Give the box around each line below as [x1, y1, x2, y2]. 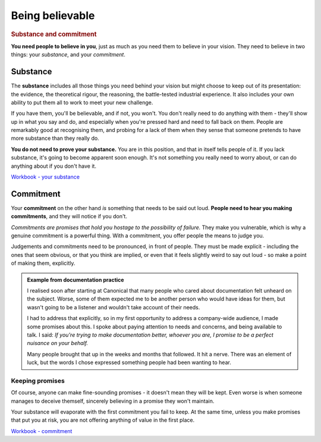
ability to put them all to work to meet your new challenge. [11, 99, 153, 106]
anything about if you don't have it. [11, 162, 96, 170]
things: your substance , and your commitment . [11, 51, 126, 58]
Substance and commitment [11, 30, 97, 38]
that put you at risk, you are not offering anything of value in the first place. [11, 416, 195, 424]
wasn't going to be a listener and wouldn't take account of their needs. [27, 303, 200, 311]
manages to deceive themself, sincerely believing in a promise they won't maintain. [11, 397, 215, 405]
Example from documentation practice [27, 276, 124, 283]
